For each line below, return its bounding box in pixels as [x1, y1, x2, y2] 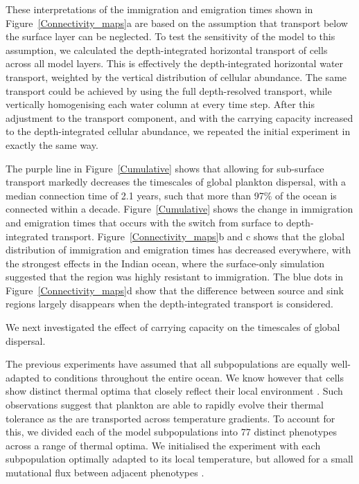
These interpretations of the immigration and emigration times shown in [6, 2, 313, 16]
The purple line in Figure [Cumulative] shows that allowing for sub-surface [6, 161, 324, 175]
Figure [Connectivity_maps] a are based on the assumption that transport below [6, 15, 348, 30]
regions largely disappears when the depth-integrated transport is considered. [6, 296, 333, 311]
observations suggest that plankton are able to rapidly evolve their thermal [6, 397, 324, 412]
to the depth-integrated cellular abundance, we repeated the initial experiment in [6, 124, 351, 138]
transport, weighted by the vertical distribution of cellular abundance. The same [6, 69, 347, 84]
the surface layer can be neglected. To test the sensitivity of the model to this [6, 29, 335, 44]
